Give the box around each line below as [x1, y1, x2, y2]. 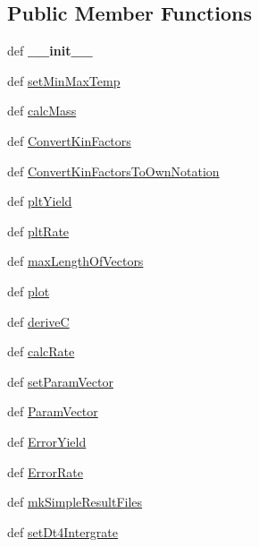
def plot [7, 281, 50, 300]
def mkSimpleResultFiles [7, 492, 143, 511]
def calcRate [7, 342, 75, 361]
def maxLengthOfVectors [7, 252, 144, 270]
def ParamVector [7, 402, 98, 421]
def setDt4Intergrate [7, 522, 119, 541]
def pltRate [7, 221, 70, 240]
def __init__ [7, 41, 93, 60]
